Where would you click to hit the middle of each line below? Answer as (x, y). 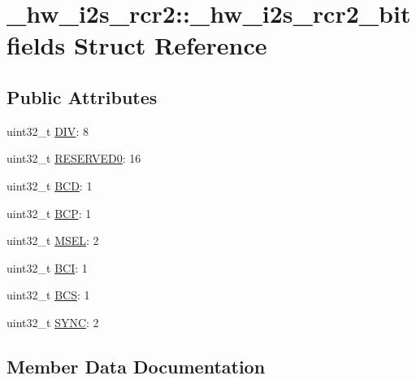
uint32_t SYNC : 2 (53, 322)
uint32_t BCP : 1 (49, 213)
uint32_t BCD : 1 (50, 185)
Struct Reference (170, 45)
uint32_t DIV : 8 (48, 131)
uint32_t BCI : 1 (47, 267)
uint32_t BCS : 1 (48, 295)
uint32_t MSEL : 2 (53, 240)
